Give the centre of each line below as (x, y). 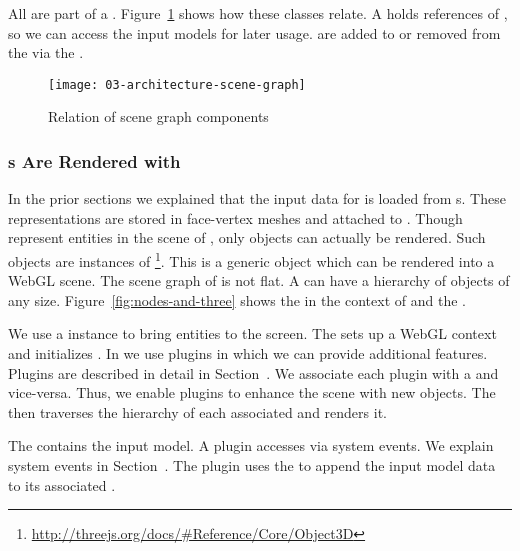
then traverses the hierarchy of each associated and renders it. (197, 411)
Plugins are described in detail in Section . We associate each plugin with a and (253, 372)
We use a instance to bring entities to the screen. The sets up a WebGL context (252, 333)
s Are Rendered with (94, 160)
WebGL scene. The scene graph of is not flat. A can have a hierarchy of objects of (259, 280)
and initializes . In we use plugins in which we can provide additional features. (248, 353)
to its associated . (62, 484)
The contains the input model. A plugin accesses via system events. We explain (251, 445)
